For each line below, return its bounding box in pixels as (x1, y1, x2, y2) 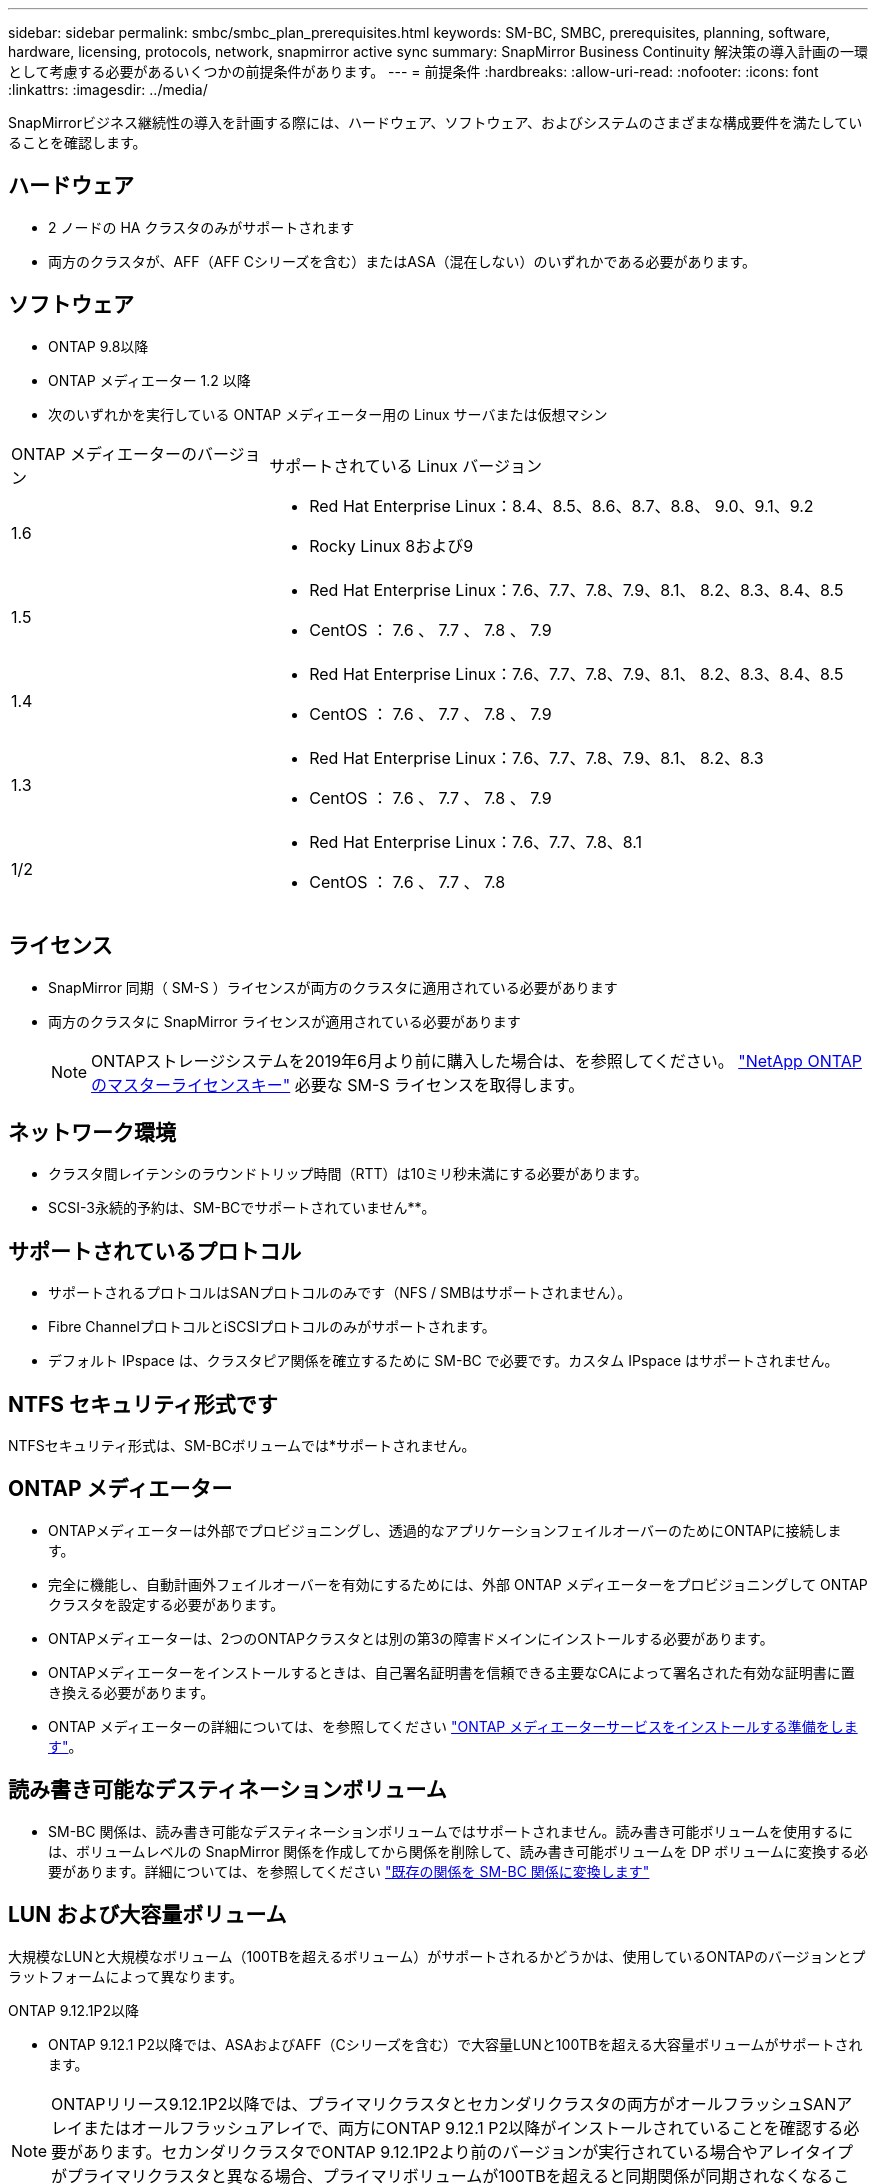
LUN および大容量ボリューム (8, 1902, 287, 1928)
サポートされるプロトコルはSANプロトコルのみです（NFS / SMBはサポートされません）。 (48, 1284, 632, 1302)
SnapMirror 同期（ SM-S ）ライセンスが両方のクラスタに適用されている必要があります (48, 978, 618, 996)
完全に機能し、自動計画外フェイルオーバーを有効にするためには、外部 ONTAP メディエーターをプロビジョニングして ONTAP (48, 1575, 868, 1593)
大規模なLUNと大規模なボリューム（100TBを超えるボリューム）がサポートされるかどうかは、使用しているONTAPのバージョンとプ (8, 1947, 866, 1965)
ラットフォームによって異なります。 (8, 1967, 244, 1985)
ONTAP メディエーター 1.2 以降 (48, 371, 251, 389)
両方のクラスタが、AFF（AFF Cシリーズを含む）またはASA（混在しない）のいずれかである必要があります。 (48, 252, 757, 270)
